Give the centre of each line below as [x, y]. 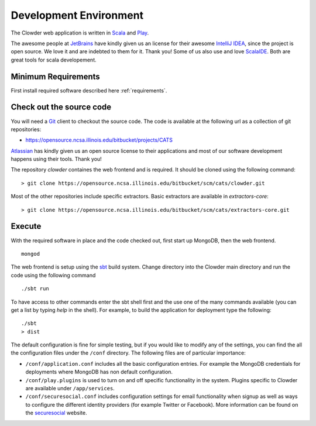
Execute [26, 226]
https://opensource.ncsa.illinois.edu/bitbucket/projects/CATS [99, 140]
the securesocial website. [56, 413]
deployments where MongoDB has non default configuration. [99, 372]
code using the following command [53, 275]
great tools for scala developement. [54, 60]
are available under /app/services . [70, 389]
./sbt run [35, 289]
